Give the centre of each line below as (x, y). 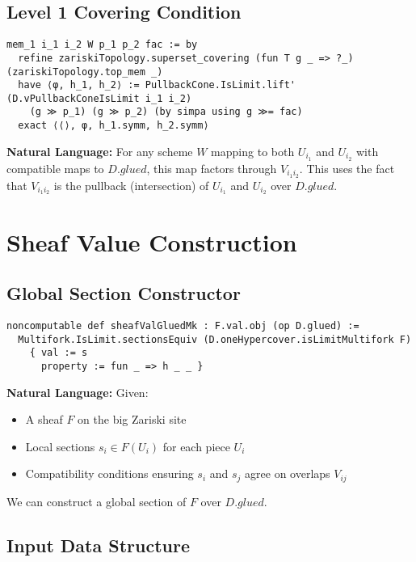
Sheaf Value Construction (152, 241)
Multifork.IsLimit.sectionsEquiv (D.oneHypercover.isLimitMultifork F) (215, 339)
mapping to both (253, 151)
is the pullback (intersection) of (131, 185)
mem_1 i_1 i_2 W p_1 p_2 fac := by (102, 45)
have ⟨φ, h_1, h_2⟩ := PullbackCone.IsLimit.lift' (157, 85)
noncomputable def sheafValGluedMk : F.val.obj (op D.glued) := (183, 325)
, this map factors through (212, 168)
